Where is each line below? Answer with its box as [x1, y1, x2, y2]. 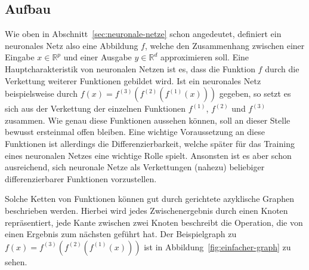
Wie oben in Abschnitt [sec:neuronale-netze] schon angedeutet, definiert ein [5, 27, 282, 40]
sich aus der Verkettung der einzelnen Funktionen [5, 102, 186, 115]
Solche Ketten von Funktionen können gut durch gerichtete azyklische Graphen [5, 192, 295, 205]
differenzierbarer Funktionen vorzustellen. [5, 172, 157, 185]
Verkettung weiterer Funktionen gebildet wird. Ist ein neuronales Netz [5, 74, 261, 87]
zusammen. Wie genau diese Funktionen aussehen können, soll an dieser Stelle [5, 113, 291, 126]
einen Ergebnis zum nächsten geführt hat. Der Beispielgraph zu [5, 228, 237, 240]
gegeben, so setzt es [219, 87, 291, 100]
